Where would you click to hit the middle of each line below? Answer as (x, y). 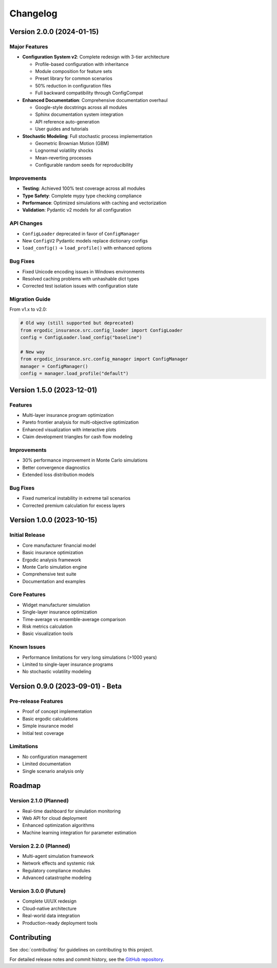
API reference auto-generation (67, 121)
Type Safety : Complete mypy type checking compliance (82, 196)
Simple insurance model (48, 726)
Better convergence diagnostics (56, 467)
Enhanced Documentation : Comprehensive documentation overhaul (95, 100)
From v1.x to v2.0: (28, 309)
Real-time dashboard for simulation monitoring (72, 811)
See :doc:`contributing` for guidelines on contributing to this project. (81, 950)
